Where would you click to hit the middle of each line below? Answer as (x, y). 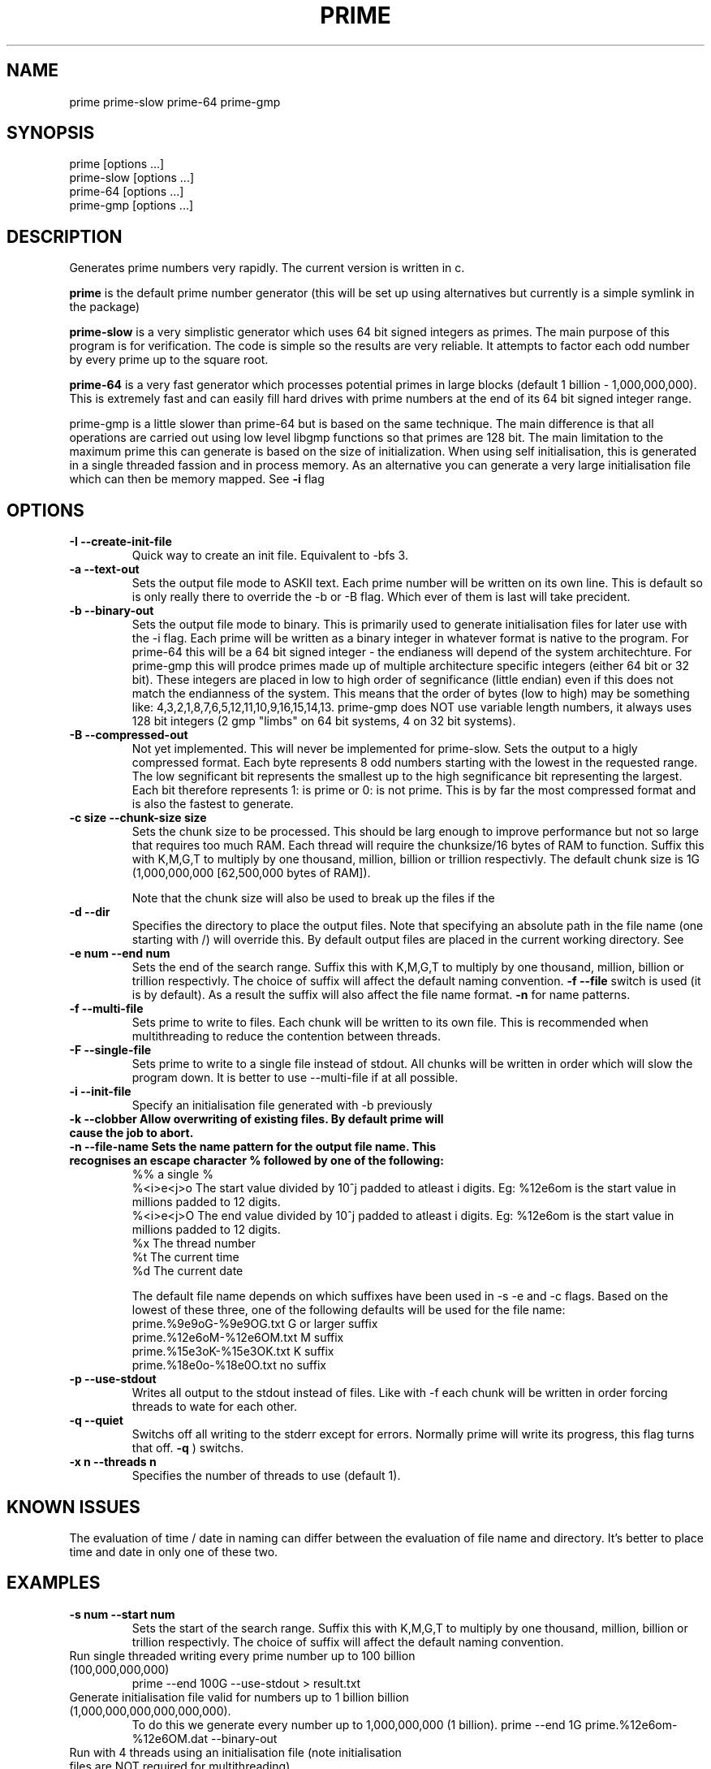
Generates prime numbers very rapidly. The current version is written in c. (267, 268)
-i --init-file (100, 1092)
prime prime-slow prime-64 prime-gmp (175, 102)
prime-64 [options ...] (127, 192)
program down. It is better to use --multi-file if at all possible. (295, 1078)
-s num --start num (122, 1614)
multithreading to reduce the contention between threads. (287, 1036)
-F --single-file (110, 1050)
